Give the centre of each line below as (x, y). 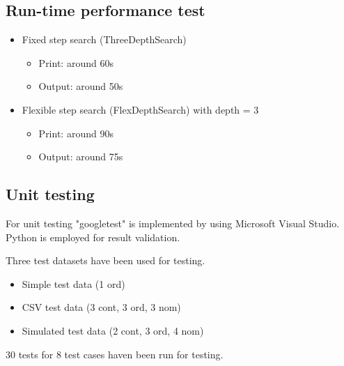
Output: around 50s (81, 86)
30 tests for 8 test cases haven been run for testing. (115, 354)
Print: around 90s (76, 133)
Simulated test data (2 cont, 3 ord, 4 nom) (113, 330)
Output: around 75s (81, 157)
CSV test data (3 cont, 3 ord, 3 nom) (101, 307)
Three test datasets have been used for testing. (105, 260)
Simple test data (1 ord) (73, 283)
